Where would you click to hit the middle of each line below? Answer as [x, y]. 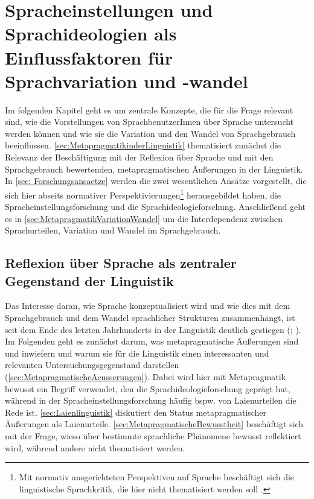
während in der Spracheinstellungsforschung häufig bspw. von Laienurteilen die [151, 400]
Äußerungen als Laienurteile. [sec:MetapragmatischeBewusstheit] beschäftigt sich [154, 424]
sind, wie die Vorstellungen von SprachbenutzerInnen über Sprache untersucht [149, 122]
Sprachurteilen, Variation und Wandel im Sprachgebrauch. [113, 230]
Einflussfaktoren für [89, 57]
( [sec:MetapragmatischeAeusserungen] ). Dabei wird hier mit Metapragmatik [146, 377]
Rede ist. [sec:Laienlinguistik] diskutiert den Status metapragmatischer [136, 412]
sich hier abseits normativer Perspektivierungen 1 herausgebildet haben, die [143, 194]
